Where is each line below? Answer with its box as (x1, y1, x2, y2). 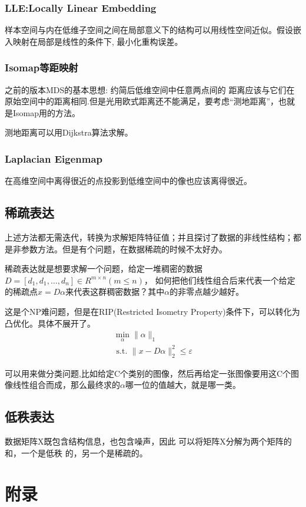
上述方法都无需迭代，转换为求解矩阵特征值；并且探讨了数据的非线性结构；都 (5, 231, 301, 243)
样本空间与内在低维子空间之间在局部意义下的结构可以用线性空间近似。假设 (5, 24, 293, 36)
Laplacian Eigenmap (5, 151, 103, 166)
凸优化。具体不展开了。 (5, 317, 95, 329)
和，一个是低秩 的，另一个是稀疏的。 (5, 446, 148, 459)
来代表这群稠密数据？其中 (65, 285, 165, 298)
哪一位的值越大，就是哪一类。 (125, 378, 241, 391)
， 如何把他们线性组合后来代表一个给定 (144, 274, 295, 286)
